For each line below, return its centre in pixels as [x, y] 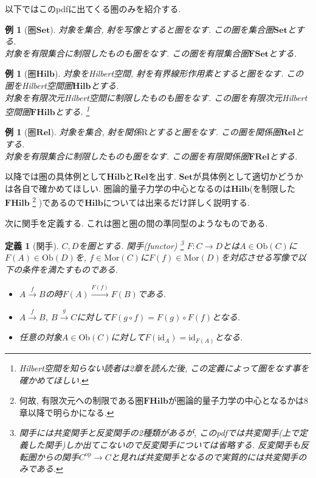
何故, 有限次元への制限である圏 [81, 400]
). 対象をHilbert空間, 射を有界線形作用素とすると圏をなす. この [179, 73]
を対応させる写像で [259, 257]
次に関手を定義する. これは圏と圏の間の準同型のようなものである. [136, 223]
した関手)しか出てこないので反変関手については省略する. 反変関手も [164, 444]
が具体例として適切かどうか [248, 176]
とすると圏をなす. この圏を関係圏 [214, 132]
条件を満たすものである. [70, 269]
